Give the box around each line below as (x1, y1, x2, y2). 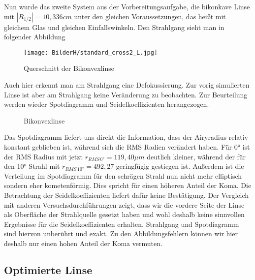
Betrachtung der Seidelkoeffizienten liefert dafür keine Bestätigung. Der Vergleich (4, 189, 249, 200)
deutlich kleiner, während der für (147, 151, 246, 161)
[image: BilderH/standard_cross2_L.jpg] (24, 49, 158, 56)
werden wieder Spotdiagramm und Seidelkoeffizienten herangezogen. (4, 99, 209, 109)
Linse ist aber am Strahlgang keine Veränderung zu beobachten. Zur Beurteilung (4, 89, 248, 99)
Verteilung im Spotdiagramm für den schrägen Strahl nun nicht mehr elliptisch (4, 170, 242, 181)
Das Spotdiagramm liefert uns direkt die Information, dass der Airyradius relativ (4, 132, 249, 142)
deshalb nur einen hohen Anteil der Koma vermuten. (4, 238, 162, 248)
